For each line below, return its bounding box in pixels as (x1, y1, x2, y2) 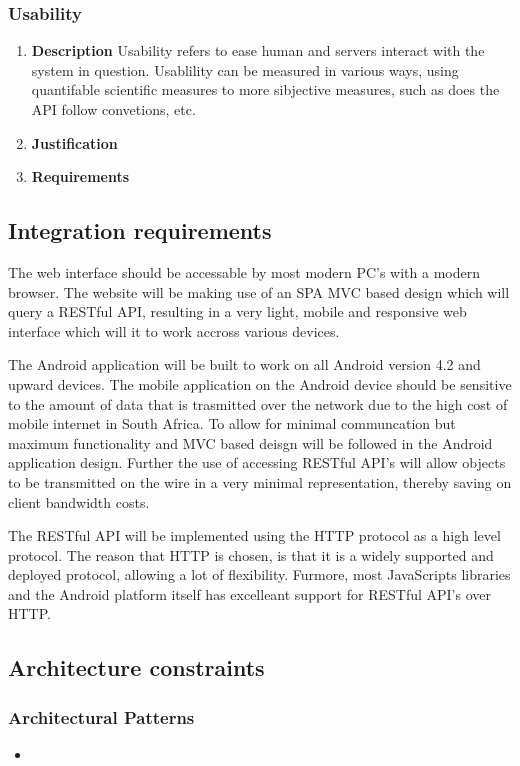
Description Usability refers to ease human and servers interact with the (31, 40, 485, 61)
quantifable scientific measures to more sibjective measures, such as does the (31, 79, 500, 100)
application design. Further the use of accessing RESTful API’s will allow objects (8, 452, 506, 473)
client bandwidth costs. (8, 491, 150, 512)
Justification (31, 132, 118, 153)
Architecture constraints (8, 652, 265, 683)
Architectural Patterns (8, 704, 195, 729)
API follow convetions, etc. (31, 99, 196, 119)
